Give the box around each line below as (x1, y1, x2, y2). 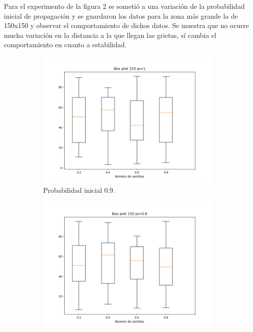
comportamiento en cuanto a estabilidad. (4, 39, 127, 50)
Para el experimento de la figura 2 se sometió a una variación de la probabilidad (4, 1, 245, 11)
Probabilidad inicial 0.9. (43, 184, 115, 195)
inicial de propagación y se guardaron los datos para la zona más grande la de (4, 10, 238, 21)
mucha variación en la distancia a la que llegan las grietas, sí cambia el (4, 30, 217, 40)
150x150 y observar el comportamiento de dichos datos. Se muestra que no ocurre (4, 20, 249, 30)
